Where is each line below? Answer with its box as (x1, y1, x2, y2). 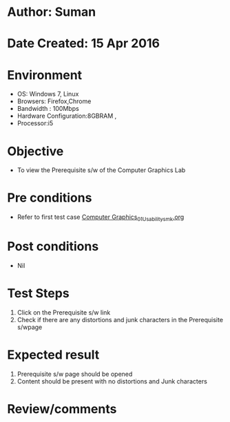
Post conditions (7, 239, 99, 255)
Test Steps (7, 286, 70, 302)
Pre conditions (7, 190, 92, 206)
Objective (7, 143, 64, 159)
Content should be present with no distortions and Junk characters (17, 377, 208, 386)
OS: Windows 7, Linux (17, 90, 79, 98)
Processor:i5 (17, 119, 54, 127)
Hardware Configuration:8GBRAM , (17, 112, 117, 120)
